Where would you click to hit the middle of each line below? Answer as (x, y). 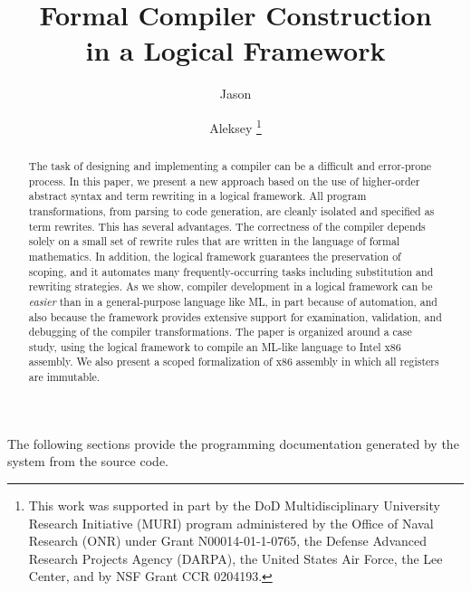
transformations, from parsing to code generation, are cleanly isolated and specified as (231, 210)
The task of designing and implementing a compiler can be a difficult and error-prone (230, 165)
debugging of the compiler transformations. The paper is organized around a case (220, 332)
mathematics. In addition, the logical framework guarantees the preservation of (215, 256)
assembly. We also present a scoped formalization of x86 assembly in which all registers (234, 362)
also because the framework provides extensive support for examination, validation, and (235, 316)
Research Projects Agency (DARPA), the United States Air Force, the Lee (235, 558)
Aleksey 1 (235, 126)
